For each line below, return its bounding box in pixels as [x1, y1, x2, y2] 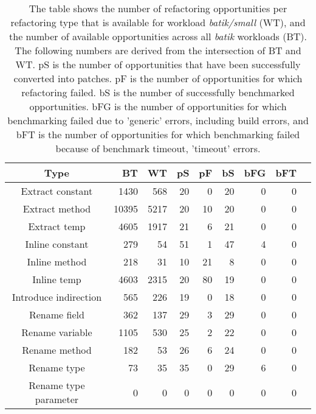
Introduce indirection [12, 290, 102, 304]
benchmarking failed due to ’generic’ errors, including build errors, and [7, 113, 309, 127]
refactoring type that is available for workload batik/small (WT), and [10, 15, 306, 29]
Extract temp [28, 219, 86, 233]
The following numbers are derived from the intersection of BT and [15, 43, 301, 57]
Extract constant [21, 184, 93, 198]
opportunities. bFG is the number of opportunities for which [29, 99, 287, 113]
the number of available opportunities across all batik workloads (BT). [9, 29, 307, 43]
